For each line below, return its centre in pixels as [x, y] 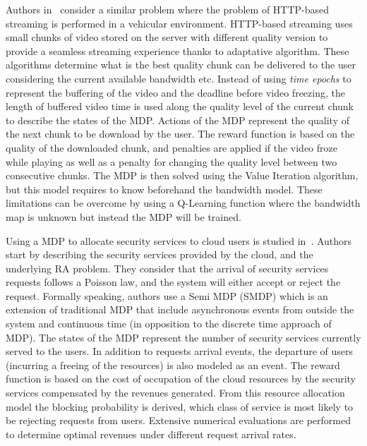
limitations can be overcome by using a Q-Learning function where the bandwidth [183, 203]
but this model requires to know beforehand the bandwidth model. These [164, 189]
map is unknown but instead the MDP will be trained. [124, 216]
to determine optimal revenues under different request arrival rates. [151, 434]
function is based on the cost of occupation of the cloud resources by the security [181, 379]
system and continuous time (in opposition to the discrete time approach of [169, 324]
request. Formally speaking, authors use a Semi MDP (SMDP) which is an [167, 295]
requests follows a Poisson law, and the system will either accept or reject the [173, 282]
